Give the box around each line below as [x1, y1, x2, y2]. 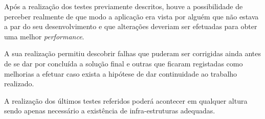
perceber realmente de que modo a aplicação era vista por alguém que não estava [4, 11, 259, 21]
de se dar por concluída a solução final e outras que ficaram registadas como [4, 58, 243, 68]
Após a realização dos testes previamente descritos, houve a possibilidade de [4, 1, 243, 11]
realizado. [4, 78, 34, 89]
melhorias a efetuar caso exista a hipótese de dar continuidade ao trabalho [4, 68, 237, 79]
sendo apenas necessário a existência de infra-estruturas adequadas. [4, 105, 215, 116]
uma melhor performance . [4, 31, 84, 41]
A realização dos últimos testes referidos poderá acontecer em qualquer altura [4, 95, 248, 106]
